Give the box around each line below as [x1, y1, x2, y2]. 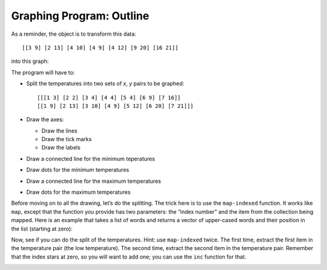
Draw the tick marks [41, 136, 92, 143]
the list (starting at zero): [11, 225, 73, 232]
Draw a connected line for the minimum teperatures [26, 155, 156, 162]
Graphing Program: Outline [11, 9, 150, 22]
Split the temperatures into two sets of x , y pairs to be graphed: [26, 80, 185, 87]
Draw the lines [41, 127, 78, 134]
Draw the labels [41, 144, 81, 151]
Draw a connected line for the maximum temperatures [26, 177, 162, 185]
